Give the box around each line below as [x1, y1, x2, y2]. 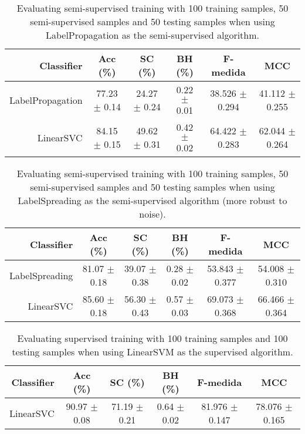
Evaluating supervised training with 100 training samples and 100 [17, 331, 288, 345]
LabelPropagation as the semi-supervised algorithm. [45, 28, 260, 42]
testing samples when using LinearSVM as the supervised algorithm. [12, 345, 293, 358]
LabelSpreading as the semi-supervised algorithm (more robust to [18, 194, 287, 207]
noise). [139, 207, 166, 221]
